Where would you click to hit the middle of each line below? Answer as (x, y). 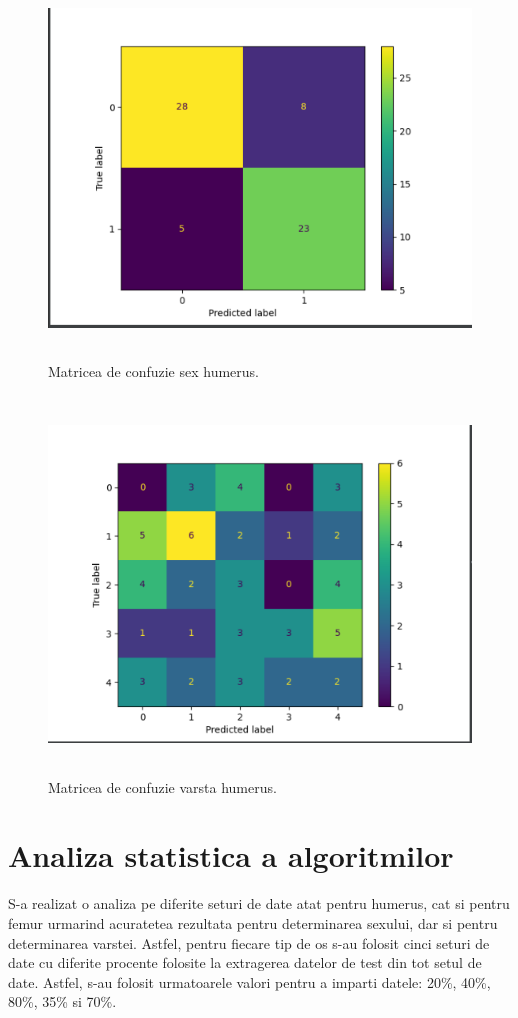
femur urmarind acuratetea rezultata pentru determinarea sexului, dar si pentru (253, 922)
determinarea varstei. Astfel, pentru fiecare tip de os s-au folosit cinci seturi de (249, 942)
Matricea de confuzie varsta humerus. (162, 786)
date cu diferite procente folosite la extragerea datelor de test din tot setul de (245, 962)
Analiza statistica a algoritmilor (231, 855)
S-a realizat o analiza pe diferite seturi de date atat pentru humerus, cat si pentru (259, 903)
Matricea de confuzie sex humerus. (153, 370)
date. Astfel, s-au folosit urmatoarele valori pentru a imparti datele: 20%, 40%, (249, 981)
